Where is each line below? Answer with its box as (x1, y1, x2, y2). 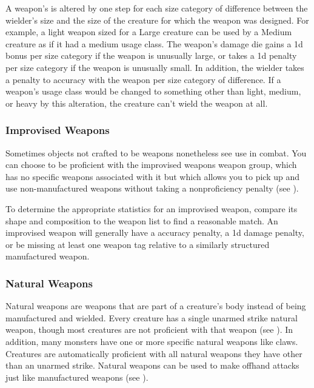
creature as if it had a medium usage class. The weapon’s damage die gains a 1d (5, 37, 303, 50)
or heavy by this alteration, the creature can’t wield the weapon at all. (5, 96, 268, 109)
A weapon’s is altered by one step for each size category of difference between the (5, 2, 308, 14)
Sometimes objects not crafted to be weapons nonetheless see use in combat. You (5, 146, 307, 159)
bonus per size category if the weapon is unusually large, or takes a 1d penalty (5, 49, 297, 62)
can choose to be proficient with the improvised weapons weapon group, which (5, 158, 297, 171)
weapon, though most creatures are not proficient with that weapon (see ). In (5, 323, 293, 336)
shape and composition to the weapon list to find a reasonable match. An (5, 214, 278, 227)
